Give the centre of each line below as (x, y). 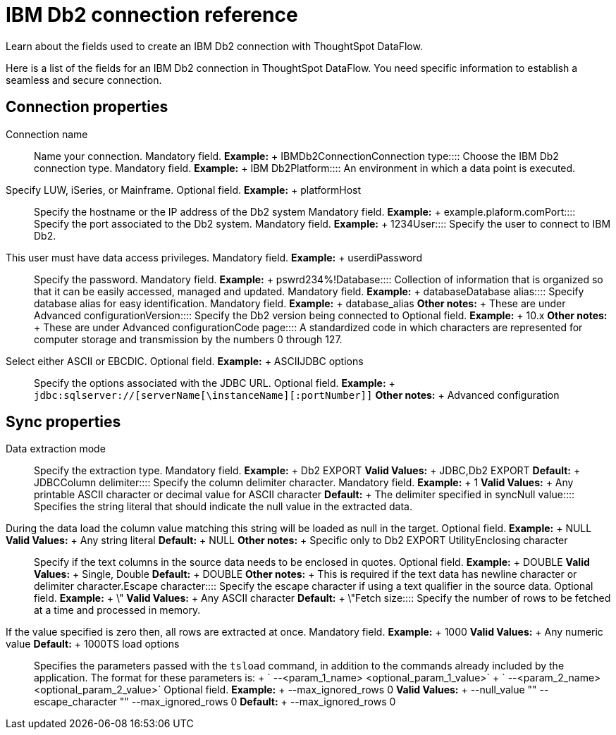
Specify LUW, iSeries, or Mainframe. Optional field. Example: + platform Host (184, 190)
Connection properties (87, 107)
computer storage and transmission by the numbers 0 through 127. (188, 339)
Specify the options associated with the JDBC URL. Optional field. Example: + (215, 383)
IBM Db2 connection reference (152, 15)
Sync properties (63, 422)
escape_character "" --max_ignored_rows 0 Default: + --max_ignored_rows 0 (215, 702)
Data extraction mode (56, 449)
